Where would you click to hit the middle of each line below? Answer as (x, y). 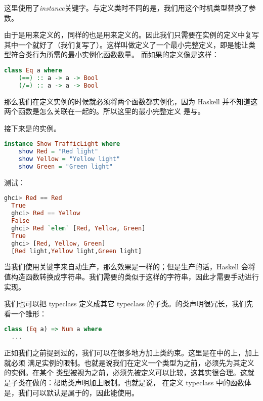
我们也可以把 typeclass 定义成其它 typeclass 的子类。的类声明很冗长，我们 (125, 304)
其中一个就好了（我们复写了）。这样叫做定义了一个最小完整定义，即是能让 (126, 44)
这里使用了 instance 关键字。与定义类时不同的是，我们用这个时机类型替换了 (126, 8)
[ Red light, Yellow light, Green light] (77, 251)
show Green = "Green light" (65, 167)
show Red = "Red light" (58, 152)
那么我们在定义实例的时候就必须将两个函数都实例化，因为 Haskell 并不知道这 (131, 101)
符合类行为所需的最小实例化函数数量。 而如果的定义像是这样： (115, 54)
